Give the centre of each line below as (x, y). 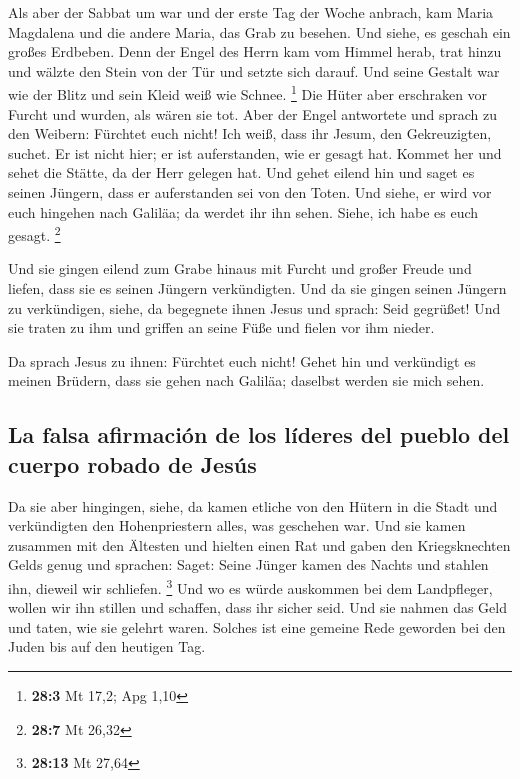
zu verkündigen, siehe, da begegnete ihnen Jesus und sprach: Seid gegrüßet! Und (254, 307)
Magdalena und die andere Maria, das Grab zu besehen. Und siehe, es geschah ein (259, 31)
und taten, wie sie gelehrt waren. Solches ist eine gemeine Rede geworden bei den (257, 626)
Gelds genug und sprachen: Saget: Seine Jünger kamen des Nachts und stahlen (248, 564)
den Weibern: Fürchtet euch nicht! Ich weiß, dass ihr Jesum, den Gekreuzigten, (250, 133)
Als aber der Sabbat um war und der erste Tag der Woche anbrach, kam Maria (251, 12)
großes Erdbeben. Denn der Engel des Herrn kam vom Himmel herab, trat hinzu (255, 51)
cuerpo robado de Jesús (132, 463)
